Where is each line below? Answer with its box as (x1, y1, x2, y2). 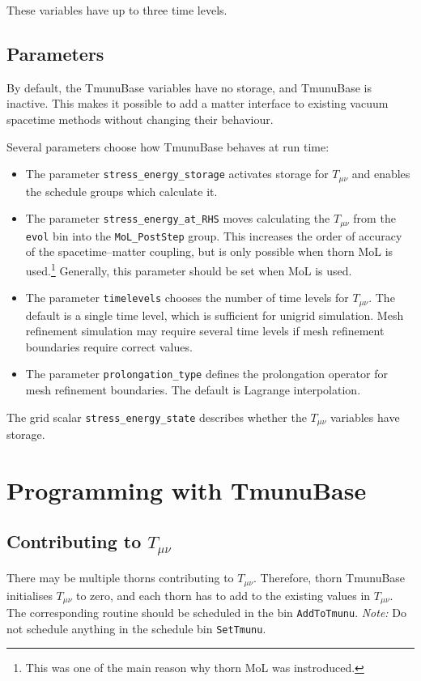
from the (353, 210, 396, 227)
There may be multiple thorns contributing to (6, 569, 234, 586)
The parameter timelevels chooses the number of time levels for (25, 289, 349, 306)
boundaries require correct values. (25, 338, 193, 355)
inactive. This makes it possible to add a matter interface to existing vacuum (6, 95, 389, 112)
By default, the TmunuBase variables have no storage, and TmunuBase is (6, 79, 372, 96)
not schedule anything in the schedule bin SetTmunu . (6, 619, 266, 636)
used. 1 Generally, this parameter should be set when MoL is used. (25, 259, 352, 279)
